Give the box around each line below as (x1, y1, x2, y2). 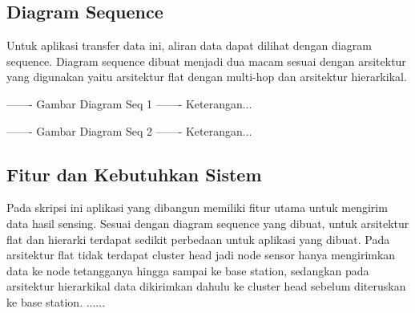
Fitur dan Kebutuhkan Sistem (6, 161, 262, 186)
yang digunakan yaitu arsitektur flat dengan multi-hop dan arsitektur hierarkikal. (6, 68, 407, 85)
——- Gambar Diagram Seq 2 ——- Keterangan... (6, 122, 252, 139)
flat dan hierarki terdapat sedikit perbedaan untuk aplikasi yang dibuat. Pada (6, 230, 390, 247)
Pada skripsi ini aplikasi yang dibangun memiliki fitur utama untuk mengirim (6, 199, 388, 216)
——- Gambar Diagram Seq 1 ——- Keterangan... (6, 95, 252, 112)
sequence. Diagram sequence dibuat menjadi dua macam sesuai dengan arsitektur (6, 52, 406, 69)
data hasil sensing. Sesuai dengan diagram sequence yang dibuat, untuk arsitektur (6, 214, 409, 231)
